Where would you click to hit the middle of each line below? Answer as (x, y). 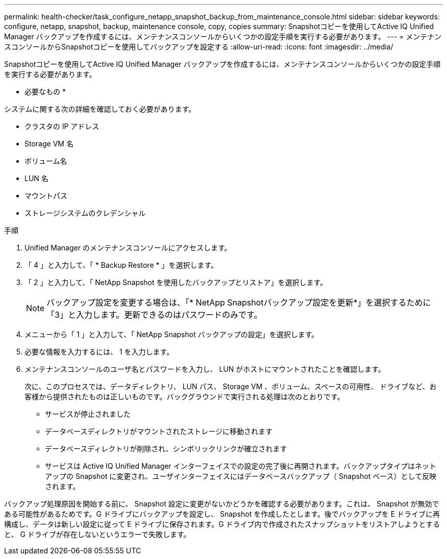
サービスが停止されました (88, 414)
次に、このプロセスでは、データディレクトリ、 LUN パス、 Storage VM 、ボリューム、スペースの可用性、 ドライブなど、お (231, 386)
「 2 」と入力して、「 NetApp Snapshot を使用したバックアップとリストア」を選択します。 (176, 282)
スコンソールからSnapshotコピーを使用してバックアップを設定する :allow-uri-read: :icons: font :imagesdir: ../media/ (199, 47)
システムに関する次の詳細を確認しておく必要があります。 (100, 109)
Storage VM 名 (49, 144)
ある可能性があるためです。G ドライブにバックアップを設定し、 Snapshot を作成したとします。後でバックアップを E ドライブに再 (222, 514)
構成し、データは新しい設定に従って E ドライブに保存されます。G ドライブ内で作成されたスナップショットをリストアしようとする (222, 524)
